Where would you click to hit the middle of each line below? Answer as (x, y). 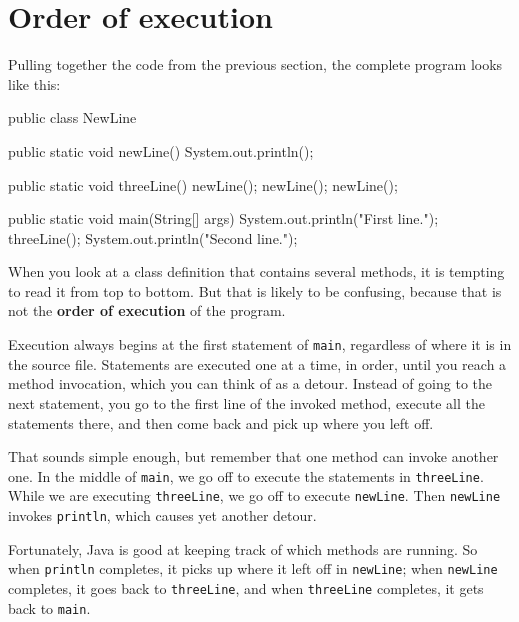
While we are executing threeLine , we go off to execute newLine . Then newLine (254, 495)
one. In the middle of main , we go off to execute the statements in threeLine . (246, 475)
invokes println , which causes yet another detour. (162, 515)
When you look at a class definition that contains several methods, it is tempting (256, 271)
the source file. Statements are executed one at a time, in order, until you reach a (257, 363)
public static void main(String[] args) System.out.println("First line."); (223, 218)
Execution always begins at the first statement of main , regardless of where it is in (260, 344)
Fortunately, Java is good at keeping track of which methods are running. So (243, 548)
